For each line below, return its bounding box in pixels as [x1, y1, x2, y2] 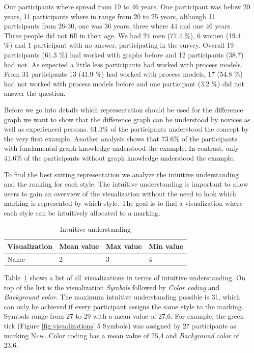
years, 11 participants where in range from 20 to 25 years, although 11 [4, 11, 216, 21]
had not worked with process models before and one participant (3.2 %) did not [4, 78, 244, 88]
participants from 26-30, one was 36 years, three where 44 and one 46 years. [4, 21, 232, 31]
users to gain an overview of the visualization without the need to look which [4, 188, 236, 198]
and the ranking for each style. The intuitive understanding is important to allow [4, 179, 249, 189]
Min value [148, 241, 183, 251]
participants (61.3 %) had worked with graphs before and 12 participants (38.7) [4, 49, 244, 59]
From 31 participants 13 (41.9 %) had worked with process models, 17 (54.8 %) [4, 69, 243, 79]
